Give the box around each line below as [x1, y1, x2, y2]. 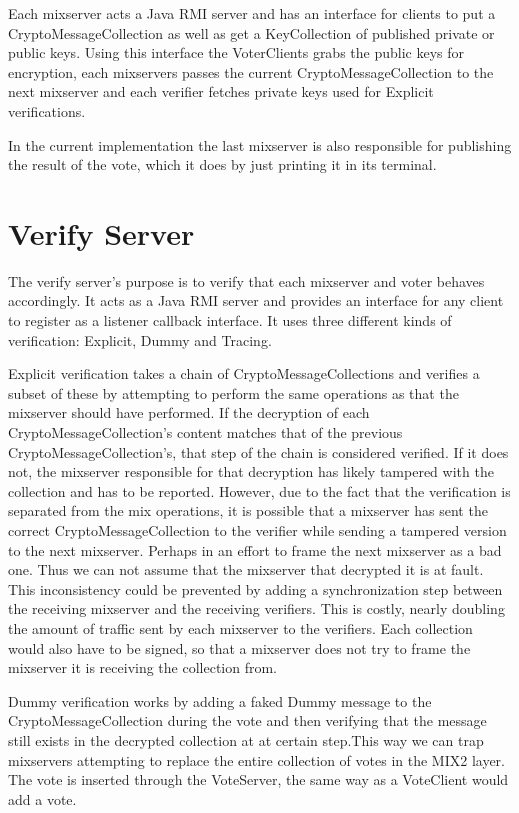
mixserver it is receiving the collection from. [8, 657, 278, 678]
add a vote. [8, 788, 77, 809]
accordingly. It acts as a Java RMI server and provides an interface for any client [8, 290, 504, 311]
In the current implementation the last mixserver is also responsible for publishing [8, 134, 512, 155]
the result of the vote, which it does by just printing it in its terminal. [8, 154, 437, 175]
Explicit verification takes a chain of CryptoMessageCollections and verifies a [8, 363, 480, 384]
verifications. [8, 100, 86, 121]
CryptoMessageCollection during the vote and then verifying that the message [8, 710, 487, 731]
